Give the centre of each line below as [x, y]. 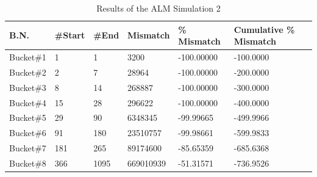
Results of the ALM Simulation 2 [158, 8]
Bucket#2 [28, 72]
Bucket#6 [28, 133]
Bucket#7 [28, 148]
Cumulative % [264, 29]
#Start [70, 35]
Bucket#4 [28, 102]
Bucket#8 [28, 163]
